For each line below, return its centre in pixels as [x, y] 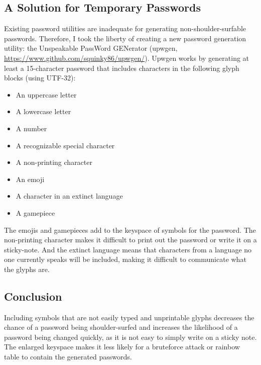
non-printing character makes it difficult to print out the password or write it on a [130, 240]
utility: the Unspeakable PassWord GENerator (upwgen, [91, 48]
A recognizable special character [65, 145]
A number [31, 128]
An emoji [30, 179]
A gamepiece [35, 212]
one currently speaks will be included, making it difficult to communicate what [125, 259]
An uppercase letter [46, 94]
